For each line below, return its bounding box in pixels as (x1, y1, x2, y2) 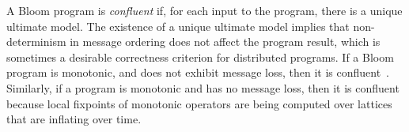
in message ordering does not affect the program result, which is (70, 33, 381, 50)
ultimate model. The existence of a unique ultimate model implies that (6, 17, 350, 34)
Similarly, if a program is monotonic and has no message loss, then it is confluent (6, 79, 400, 96)
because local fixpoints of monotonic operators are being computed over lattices (6, 95, 392, 111)
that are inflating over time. (6, 111, 142, 127)
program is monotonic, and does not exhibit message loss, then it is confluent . (6, 64, 390, 81)
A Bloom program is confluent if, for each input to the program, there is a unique (6, 2, 403, 18)
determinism (6, 33, 66, 50)
